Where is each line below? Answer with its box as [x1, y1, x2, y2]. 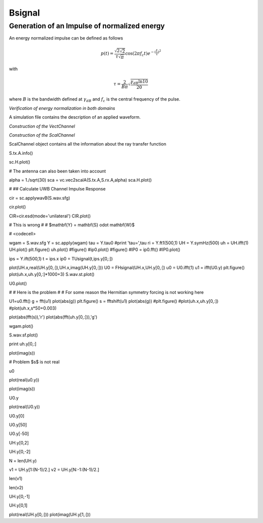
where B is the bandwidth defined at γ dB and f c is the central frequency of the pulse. [9, 96, 181, 104]
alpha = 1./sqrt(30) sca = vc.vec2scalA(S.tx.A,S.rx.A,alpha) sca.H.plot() [9, 177, 152, 183]
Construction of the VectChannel [9, 123, 75, 129]
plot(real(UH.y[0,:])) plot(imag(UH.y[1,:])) [9, 511, 91, 517]
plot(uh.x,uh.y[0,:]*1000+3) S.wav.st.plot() [9, 272, 95, 277]
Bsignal [9, 7, 40, 18]
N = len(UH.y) [9, 458, 37, 463]
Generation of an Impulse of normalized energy [9, 21, 165, 30]
